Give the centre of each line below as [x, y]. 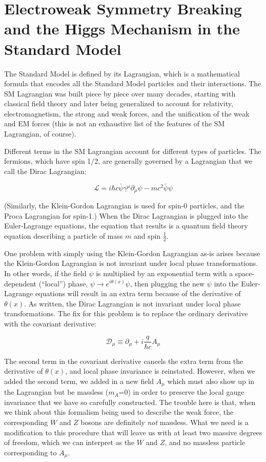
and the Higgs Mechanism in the [122, 28]
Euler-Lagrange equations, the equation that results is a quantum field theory [126, 226]
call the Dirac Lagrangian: [45, 171]
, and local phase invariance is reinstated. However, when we [160, 371]
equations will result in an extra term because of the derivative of [138, 293]
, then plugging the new [167, 283]
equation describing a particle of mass [64, 235]
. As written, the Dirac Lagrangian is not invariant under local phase [132, 303]
